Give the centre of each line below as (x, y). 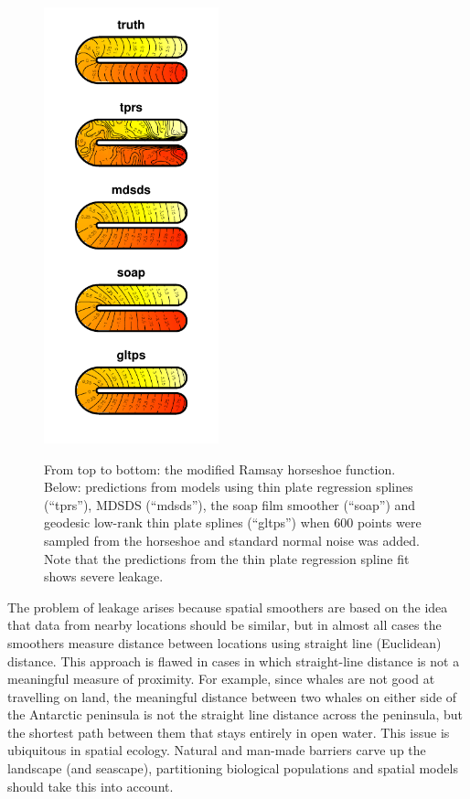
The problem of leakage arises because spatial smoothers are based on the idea (228, 607)
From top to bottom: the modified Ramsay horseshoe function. (220, 469)
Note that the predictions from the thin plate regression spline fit (227, 558)
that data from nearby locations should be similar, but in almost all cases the (224, 625)
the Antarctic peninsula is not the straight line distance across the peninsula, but (235, 714)
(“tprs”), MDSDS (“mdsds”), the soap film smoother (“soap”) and (230, 504)
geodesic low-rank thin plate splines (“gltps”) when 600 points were (233, 522)
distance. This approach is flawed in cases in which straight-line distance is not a (234, 661)
